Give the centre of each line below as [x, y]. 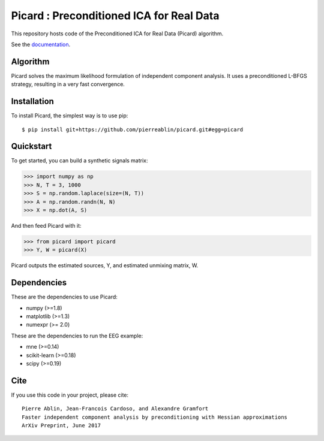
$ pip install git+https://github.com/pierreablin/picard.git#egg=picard [133, 129]
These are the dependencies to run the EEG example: [77, 336]
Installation [32, 102]
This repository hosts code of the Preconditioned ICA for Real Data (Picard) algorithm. [117, 34]
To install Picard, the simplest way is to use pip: [70, 116]
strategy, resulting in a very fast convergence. [68, 84]
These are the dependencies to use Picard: [64, 297]
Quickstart [31, 147]
